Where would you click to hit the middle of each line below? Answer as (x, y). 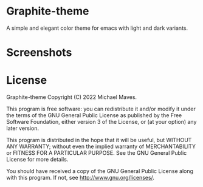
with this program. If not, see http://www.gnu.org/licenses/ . (81, 178)
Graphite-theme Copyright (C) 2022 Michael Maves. (72, 97)
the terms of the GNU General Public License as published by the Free (94, 115)
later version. (23, 128)
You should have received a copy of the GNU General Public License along (100, 171)
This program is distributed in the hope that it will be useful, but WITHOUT (99, 140)
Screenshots (39, 53)
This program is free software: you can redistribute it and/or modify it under (101, 109)
